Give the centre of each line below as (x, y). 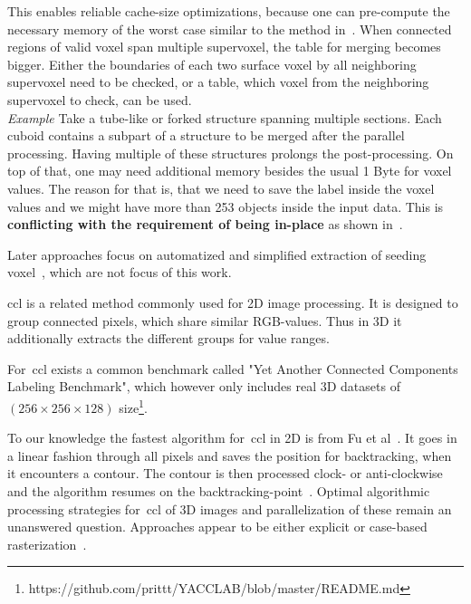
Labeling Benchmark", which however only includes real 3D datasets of (204, 386)
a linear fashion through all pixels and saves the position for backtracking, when (230, 455)
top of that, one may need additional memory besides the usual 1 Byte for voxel (230, 171)
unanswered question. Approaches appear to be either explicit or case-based (217, 527)
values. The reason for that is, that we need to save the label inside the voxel (221, 188)
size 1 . (133, 406)
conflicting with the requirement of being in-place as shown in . (205, 224)
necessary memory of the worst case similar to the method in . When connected (230, 29)
